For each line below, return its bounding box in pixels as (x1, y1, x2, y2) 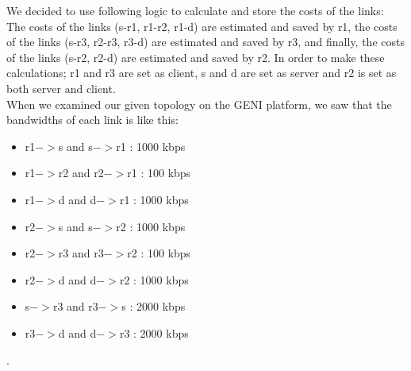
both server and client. (6, 79, 116, 96)
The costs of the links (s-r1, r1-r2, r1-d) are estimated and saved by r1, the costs (6, 17, 398, 34)
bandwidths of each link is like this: (6, 111, 179, 128)
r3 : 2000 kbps (119, 324, 189, 341)
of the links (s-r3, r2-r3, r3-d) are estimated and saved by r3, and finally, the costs (6, 33, 405, 50)
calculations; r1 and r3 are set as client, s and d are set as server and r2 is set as (6, 64, 397, 81)
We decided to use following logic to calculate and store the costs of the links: (6, 2, 384, 18)
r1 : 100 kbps (127, 164, 191, 181)
